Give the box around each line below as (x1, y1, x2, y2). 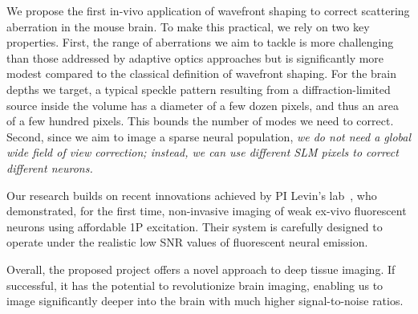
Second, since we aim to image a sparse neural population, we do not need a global (6, 128, 412, 145)
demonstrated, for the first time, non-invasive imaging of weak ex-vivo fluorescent (6, 202, 407, 219)
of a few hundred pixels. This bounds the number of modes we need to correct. (6, 112, 394, 129)
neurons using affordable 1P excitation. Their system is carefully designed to (6, 218, 383, 234)
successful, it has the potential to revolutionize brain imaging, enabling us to (6, 276, 384, 293)
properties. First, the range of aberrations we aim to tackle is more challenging (6, 34, 394, 51)
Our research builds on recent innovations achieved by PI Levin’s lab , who (6, 186, 377, 203)
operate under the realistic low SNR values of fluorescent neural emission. (6, 234, 368, 251)
